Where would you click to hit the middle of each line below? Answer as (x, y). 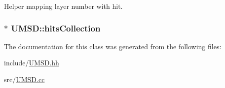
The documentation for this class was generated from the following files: (113, 46)
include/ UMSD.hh (32, 63)
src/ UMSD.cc (24, 79)
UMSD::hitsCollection (56, 28)
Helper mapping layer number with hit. (63, 6)
